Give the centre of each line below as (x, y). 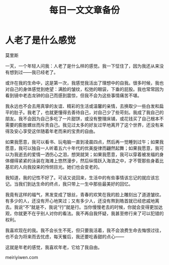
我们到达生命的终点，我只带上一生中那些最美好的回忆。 (76, 184)
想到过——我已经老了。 (34, 72)
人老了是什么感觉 (41, 40)
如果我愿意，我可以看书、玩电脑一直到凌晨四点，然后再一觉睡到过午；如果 (82, 142)
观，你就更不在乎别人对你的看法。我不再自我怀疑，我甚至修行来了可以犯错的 (84, 213)
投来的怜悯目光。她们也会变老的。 (67, 167)
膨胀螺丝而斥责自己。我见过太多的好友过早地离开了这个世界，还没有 (89, 125)
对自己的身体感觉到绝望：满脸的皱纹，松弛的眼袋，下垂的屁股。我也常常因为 (84, 89)
